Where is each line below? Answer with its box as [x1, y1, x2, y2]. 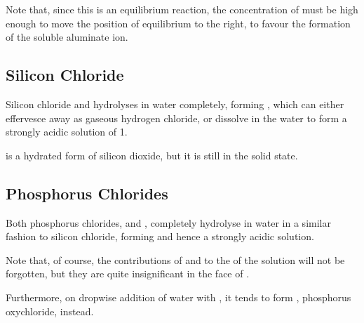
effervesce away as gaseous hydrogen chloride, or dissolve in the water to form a [6, 110, 347, 125]
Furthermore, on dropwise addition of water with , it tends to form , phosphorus [6, 289, 351, 304]
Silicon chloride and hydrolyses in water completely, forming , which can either [6, 96, 344, 111]
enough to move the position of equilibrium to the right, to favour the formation [6, 15, 351, 30]
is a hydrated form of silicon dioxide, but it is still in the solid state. [6, 147, 298, 162]
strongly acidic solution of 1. [6, 124, 128, 139]
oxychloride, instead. [6, 303, 94, 318]
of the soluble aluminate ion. [6, 29, 128, 44]
